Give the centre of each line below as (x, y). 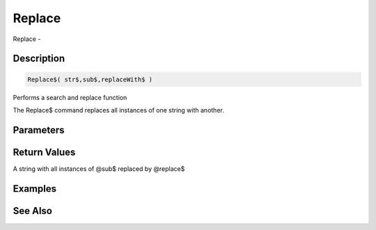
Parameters (39, 130)
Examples (35, 189)
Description (39, 59)
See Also (32, 211)
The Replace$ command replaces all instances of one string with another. (118, 110)
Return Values (44, 152)
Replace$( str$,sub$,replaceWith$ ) (90, 79)
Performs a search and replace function (70, 97)
